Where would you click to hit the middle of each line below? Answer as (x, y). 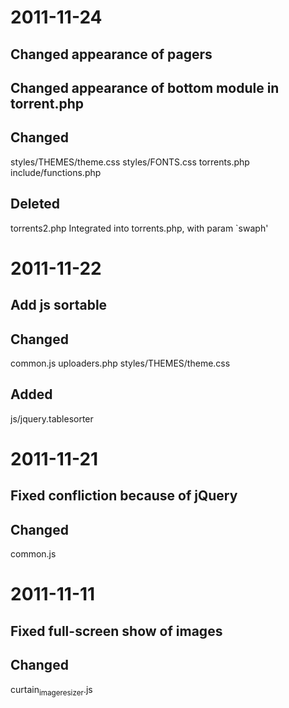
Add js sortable (59, 305)
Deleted (35, 204)
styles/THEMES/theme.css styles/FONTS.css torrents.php (130, 162)
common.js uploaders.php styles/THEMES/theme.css (120, 363)
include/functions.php (56, 172)
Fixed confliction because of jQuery (124, 496)
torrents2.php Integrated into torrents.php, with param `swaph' (139, 228)
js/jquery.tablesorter (52, 418)
